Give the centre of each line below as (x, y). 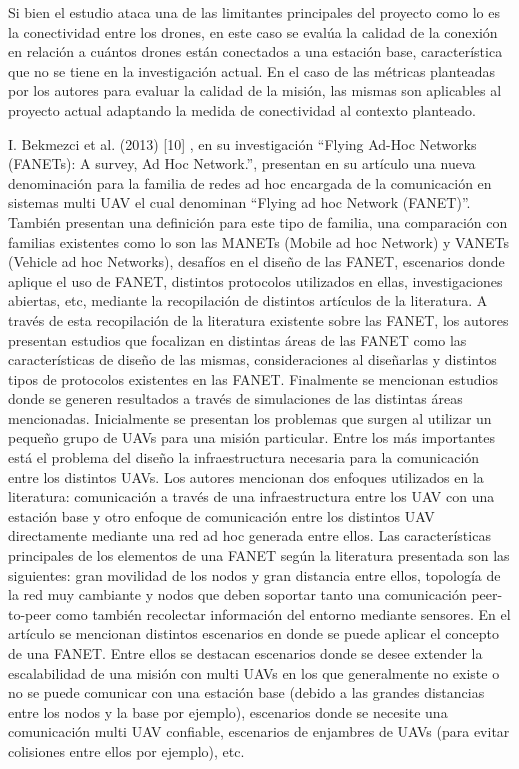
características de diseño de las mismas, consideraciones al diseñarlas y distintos (252, 359)
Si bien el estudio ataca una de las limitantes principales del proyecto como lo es (254, 12)
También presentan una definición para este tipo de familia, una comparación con (258, 221)
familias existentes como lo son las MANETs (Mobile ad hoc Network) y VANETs (259, 241)
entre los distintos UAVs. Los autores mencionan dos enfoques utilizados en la (246, 476)
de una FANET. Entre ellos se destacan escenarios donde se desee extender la (245, 653)
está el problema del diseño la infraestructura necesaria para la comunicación (244, 457)
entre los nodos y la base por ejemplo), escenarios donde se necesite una (228, 711)
